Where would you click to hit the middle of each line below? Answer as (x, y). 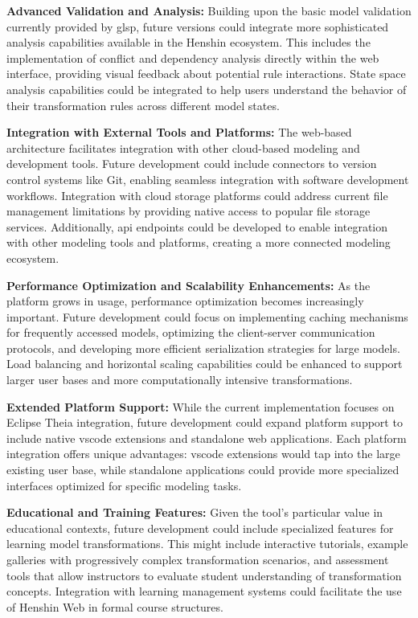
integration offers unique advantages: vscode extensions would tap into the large (203, 454)
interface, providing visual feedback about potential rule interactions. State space (206, 74)
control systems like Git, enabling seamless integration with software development (208, 179)
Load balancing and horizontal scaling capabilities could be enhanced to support (205, 364)
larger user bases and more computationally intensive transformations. (180, 380)
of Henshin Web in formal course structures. (115, 606)
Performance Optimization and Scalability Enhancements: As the (189, 285)
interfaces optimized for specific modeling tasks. (124, 485)
